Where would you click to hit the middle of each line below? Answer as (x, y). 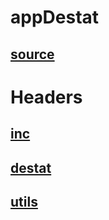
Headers (46, 97)
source (32, 54)
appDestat (55, 17)
